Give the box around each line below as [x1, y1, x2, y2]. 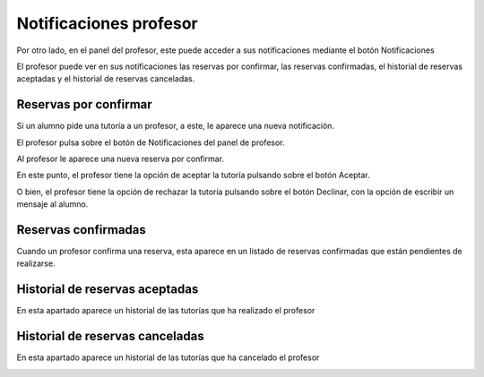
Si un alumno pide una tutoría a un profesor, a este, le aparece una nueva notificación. [16, 121, 335, 132]
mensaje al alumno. [16, 199, 89, 210]
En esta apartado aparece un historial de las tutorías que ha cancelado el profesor [16, 352, 320, 363]
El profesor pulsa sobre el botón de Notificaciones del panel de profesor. [16, 137, 286, 148]
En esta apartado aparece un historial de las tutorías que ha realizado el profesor [16, 305, 315, 316]
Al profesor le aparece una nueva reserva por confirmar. [16, 153, 224, 165]
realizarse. [16, 258, 56, 269]
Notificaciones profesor [16, 13, 198, 33]
